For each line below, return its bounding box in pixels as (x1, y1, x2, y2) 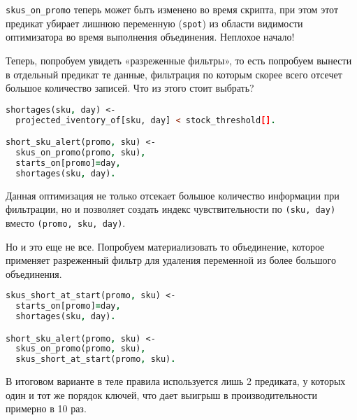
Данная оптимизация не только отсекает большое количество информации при (6, 188, 340, 202)
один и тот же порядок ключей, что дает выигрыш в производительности (6, 387, 317, 402)
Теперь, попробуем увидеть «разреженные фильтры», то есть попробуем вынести (6, 52, 352, 67)
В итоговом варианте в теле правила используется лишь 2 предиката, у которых (6, 374, 346, 388)
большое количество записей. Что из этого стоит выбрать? (6, 80, 254, 95)
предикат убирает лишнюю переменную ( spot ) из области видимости (6, 15, 303, 30)
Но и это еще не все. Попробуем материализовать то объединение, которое (6, 239, 325, 253)
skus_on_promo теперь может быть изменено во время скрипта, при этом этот (6, 2, 339, 16)
